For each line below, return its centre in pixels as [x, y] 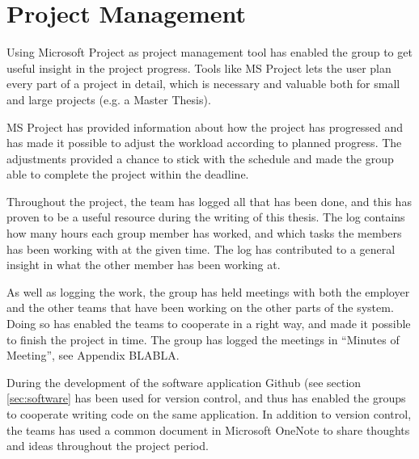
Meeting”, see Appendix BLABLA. [93, 355]
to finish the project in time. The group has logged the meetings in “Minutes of [203, 339]
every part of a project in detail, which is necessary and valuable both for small [203, 84]
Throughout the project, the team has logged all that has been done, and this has [209, 201]
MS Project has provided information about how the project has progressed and [205, 126]
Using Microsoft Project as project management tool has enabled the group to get [209, 52]
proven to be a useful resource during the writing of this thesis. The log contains [206, 217]
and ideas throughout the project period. [108, 446]
